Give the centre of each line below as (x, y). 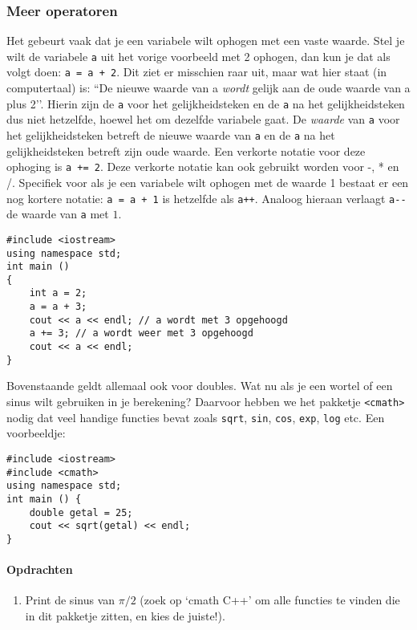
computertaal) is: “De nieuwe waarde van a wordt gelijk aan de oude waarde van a (208, 88)
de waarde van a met (58, 214)
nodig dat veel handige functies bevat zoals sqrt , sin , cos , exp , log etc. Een (196, 417)
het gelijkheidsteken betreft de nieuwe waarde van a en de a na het (171, 135)
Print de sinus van (70, 600)
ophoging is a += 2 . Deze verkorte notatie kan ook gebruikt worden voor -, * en (203, 167)
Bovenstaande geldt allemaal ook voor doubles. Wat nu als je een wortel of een (200, 386)
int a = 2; (58, 293)
